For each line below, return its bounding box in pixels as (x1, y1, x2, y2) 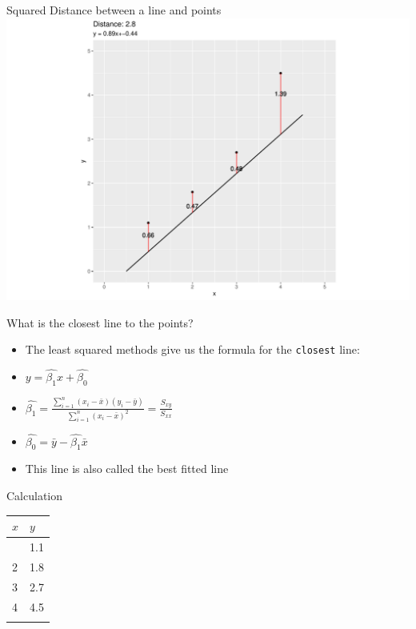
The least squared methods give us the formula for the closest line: (25, 341, 360, 358)
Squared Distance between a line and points (6, 2, 222, 18)
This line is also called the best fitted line (25, 460, 229, 477)
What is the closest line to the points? (6, 314, 194, 331)
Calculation (6, 487, 63, 504)
